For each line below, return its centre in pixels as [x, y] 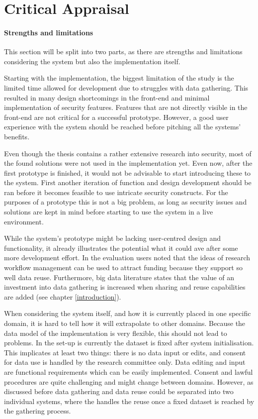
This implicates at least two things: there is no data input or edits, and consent [125, 352]
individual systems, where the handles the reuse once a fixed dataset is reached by [129, 401]
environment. [24, 221]
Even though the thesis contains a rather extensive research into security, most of [128, 153]
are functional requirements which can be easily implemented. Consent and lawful [129, 371]
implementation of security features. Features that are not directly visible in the [126, 107]
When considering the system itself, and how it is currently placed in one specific [128, 313]
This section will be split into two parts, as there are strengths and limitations [123, 52]
